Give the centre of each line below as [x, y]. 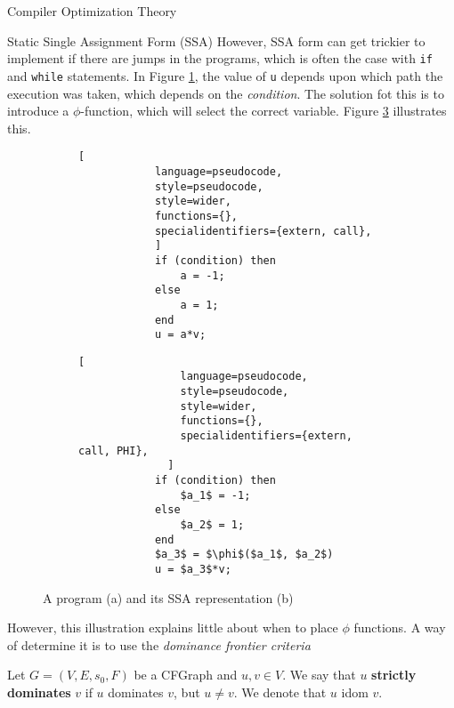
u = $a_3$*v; [193, 569]
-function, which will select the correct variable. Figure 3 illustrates [263, 111]
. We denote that [280, 692]
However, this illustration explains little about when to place [173, 628]
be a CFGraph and [186, 675]
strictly [394, 675]
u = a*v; [180, 335]
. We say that [319, 675]
